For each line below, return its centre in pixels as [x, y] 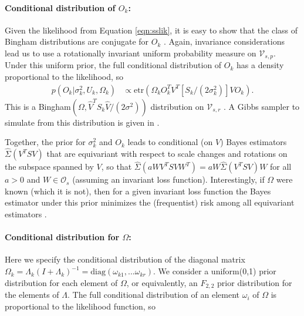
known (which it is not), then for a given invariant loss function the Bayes [138, 191]
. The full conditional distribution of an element [153, 295]
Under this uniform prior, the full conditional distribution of [113, 65]
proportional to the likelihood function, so [80, 306]
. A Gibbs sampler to [262, 106]
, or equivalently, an [162, 282]
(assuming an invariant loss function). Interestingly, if [168, 179]
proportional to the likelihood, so [64, 77]
